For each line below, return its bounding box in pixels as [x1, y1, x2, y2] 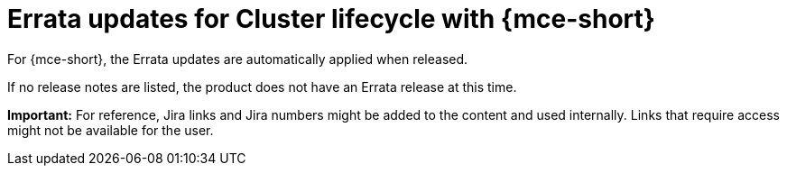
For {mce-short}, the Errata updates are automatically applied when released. [7, 50, 468, 67]
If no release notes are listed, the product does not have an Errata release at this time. [7, 78, 517, 95]
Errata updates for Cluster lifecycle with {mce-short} [7, 4, 655, 34]
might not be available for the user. [7, 122, 214, 138]
